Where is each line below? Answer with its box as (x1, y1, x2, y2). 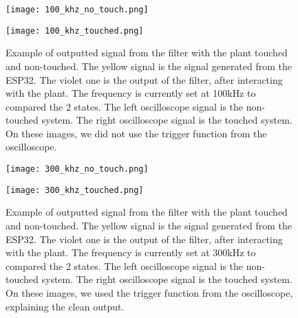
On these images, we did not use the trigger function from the (6, 126, 267, 140)
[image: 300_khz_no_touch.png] (6, 164, 149, 174)
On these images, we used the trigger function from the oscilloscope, (6, 285, 293, 299)
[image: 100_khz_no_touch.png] (6, 5, 149, 14)
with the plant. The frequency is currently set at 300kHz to (6, 245, 256, 260)
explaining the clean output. (6, 299, 125, 313)
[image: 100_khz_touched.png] (6, 25, 144, 36)
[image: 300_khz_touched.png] (6, 185, 144, 195)
